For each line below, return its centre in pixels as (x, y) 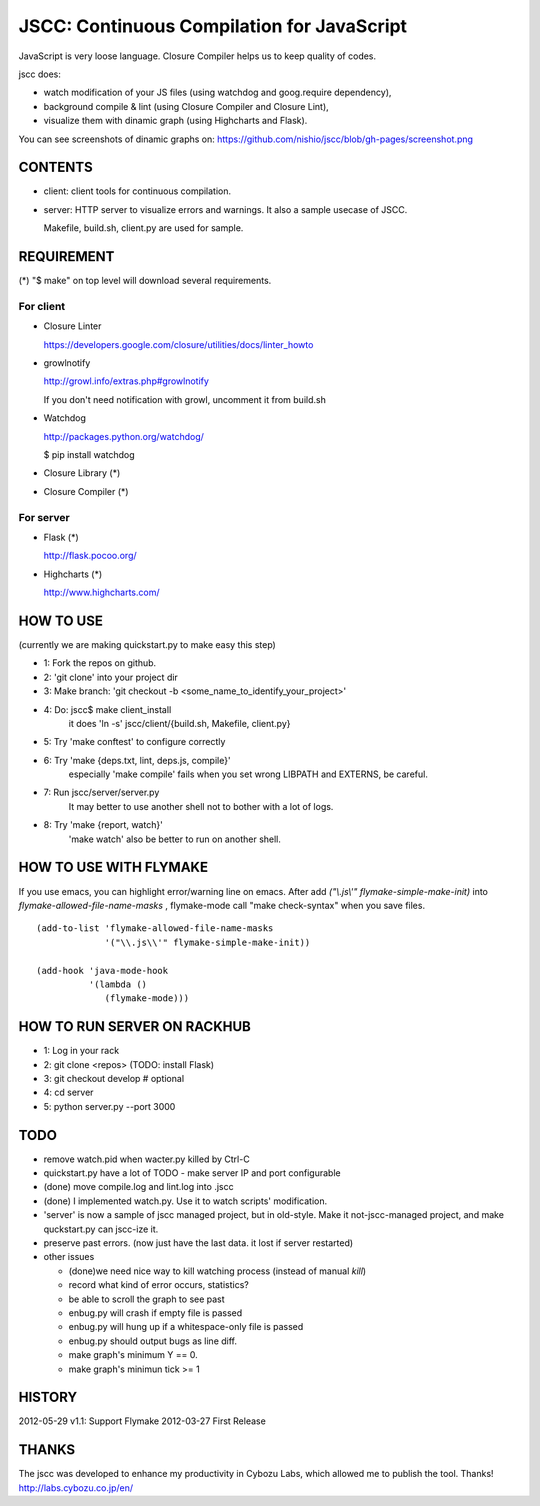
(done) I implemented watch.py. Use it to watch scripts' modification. (185, 1201)
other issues (69, 1257)
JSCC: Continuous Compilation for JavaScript (213, 26)
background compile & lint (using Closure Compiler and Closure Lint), (186, 106)
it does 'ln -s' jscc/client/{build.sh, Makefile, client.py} (179, 723)
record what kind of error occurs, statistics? (158, 1285)
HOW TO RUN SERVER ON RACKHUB (135, 1026)
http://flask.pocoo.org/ (90, 556)
